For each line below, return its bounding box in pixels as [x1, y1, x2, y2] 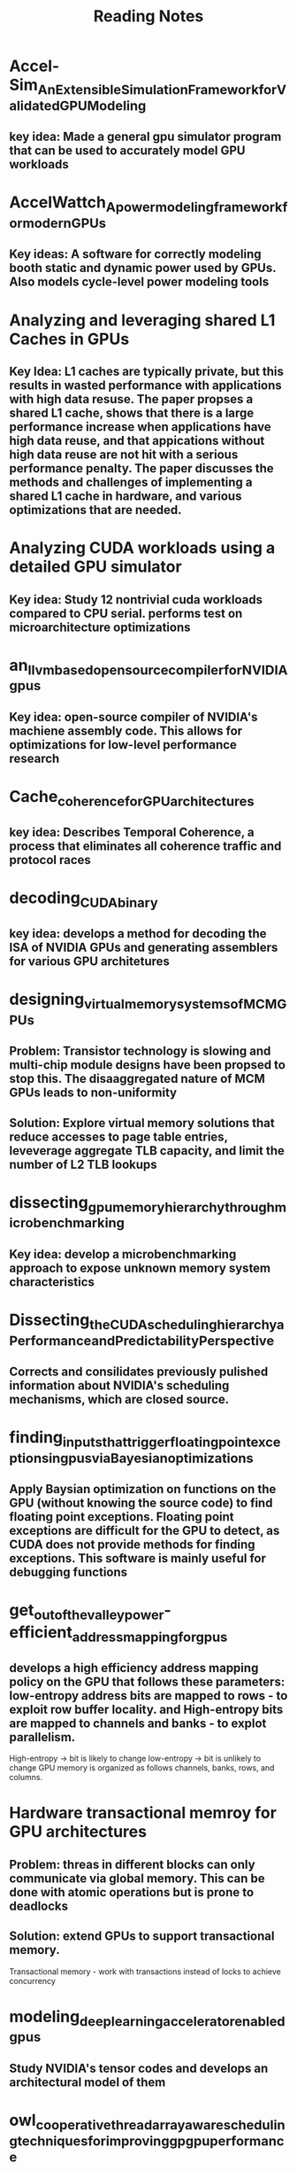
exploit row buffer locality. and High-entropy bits [9, 1701, 284, 1716]
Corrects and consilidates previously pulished [9, 1364, 269, 1379]
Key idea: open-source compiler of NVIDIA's [9, 709, 258, 724]
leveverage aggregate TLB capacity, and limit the [9, 1143, 286, 1158]
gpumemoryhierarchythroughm [88, 1198, 287, 1216]
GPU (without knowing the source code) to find [9, 1496, 273, 1511]
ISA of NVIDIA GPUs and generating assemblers [9, 940, 278, 955]
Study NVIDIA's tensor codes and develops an [9, 2060, 269, 2075]
